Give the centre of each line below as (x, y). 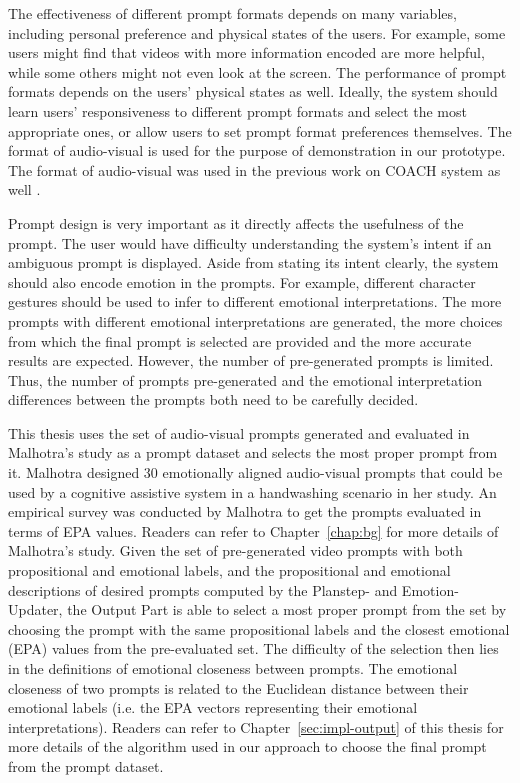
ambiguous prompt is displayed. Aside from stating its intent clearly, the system (253, 262)
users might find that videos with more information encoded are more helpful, (246, 52)
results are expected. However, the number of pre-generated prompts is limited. (251, 360)
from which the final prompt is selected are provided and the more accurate (240, 340)
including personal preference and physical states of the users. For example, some (257, 32)
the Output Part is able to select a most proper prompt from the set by (287, 609)
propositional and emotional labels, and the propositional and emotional (229, 570)
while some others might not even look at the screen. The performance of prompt (257, 71)
